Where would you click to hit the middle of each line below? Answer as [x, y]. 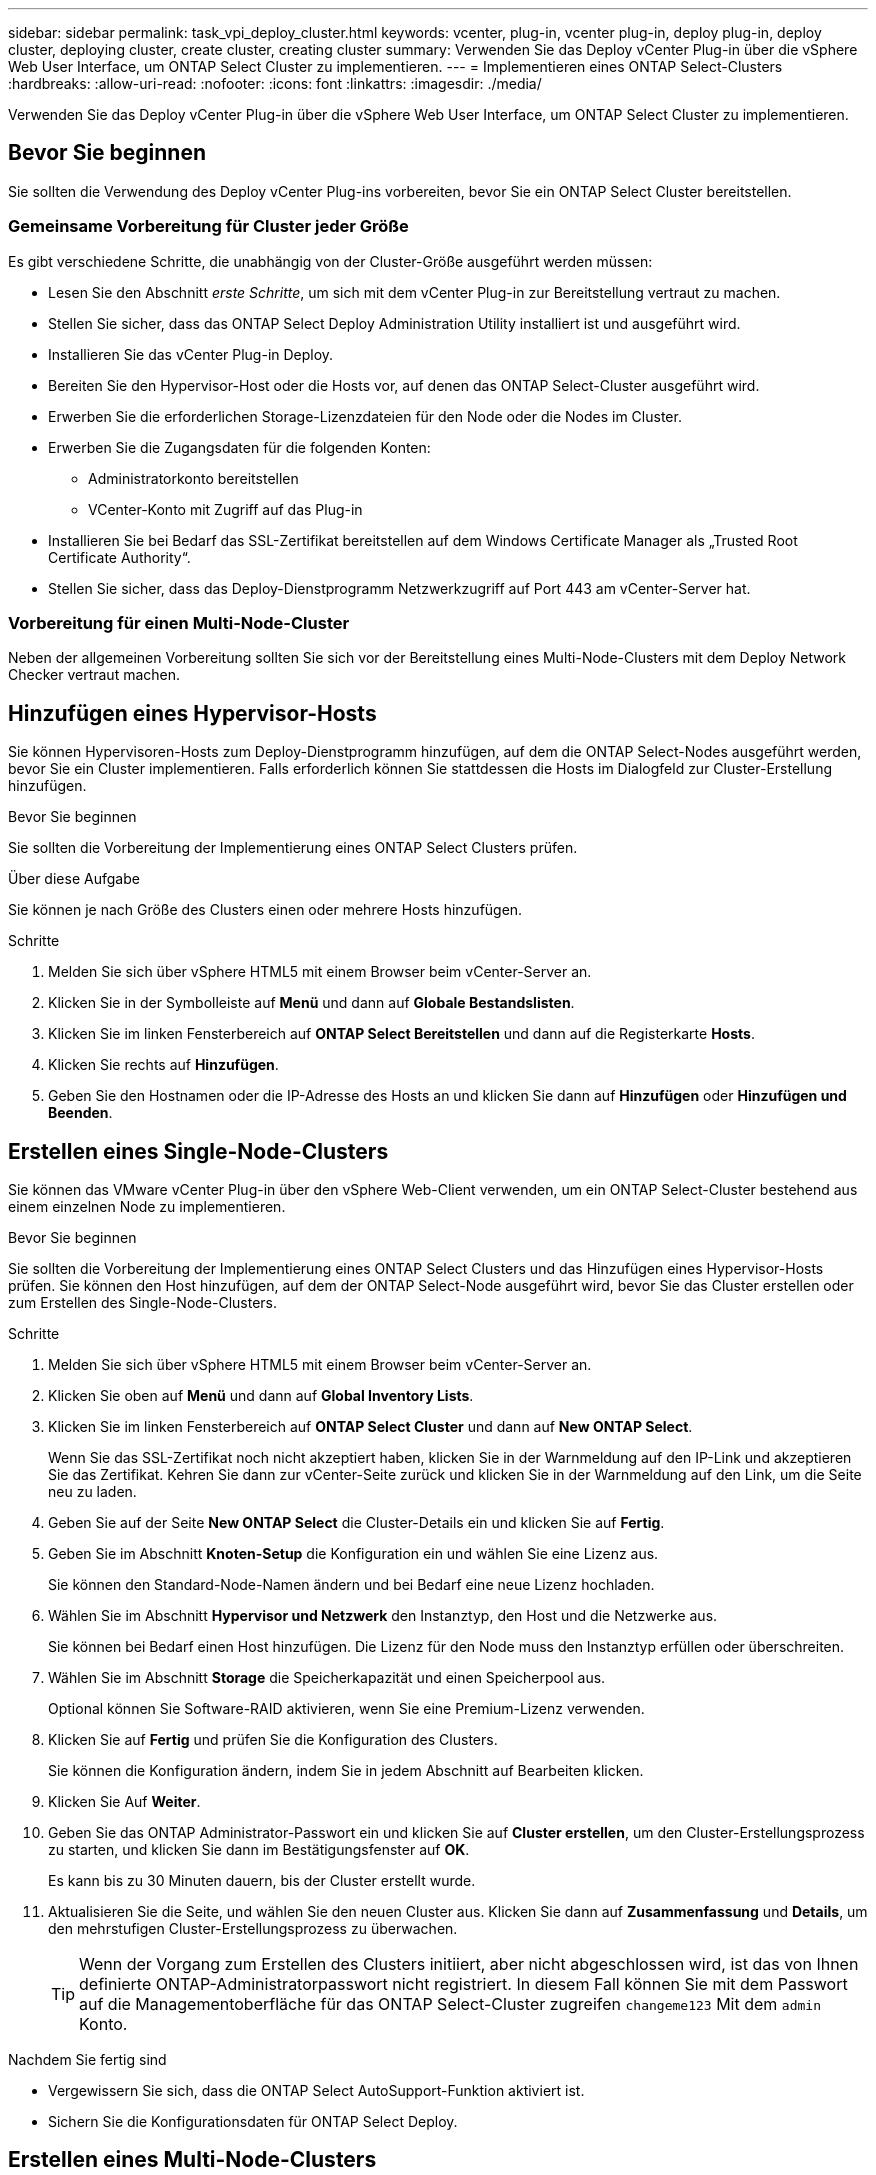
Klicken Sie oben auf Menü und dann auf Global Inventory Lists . [261, 1396]
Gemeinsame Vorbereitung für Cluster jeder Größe [208, 226]
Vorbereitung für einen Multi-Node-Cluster [179, 622]
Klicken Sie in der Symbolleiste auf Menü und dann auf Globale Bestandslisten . [311, 1003]
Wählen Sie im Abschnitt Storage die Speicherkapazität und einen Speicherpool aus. [327, 1678]
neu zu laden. [92, 1492]
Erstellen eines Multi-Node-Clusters [192, 2160]
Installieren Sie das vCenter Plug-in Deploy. [191, 354]
